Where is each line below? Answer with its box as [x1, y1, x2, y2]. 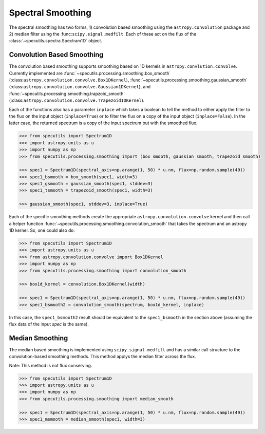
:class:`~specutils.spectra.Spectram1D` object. [9, 38, 102, 44]
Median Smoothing [9, 334, 68, 342]
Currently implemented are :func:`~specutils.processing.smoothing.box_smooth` [9, 70, 170, 76]
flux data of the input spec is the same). [9, 321, 89, 327]
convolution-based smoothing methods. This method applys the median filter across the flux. [9, 354, 196, 359]
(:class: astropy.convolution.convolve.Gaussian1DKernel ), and [9, 84, 151, 90]
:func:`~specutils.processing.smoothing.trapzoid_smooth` [9, 91, 125, 96]
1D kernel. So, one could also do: [9, 227, 75, 233]
